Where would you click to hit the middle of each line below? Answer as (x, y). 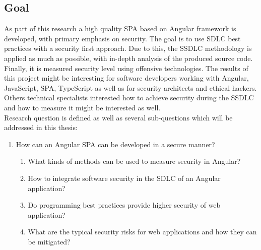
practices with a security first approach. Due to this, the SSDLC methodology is (128, 48)
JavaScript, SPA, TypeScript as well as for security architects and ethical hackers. (130, 87)
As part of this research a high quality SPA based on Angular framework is (120, 28)
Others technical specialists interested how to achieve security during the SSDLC (129, 98)
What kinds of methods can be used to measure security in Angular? (134, 161)
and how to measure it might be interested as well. (82, 107)
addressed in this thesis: (41, 127)
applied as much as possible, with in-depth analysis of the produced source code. (128, 58)
